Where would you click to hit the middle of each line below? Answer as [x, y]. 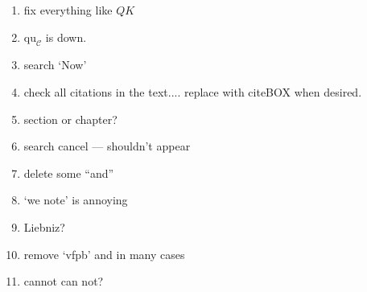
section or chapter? [70, 119]
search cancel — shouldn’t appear [107, 146]
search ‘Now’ [55, 65]
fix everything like [68, 10]
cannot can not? [64, 281]
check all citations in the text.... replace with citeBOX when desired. [193, 91]
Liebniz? [44, 226]
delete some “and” [69, 173]
